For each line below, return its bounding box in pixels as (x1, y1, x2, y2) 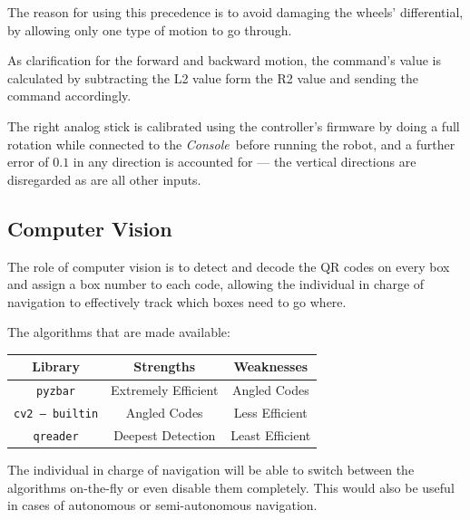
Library (32, 357, 80, 376)
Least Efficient (230, 426, 311, 445)
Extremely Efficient (111, 380, 219, 400)
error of (7, 152, 49, 171)
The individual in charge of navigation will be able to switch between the (7, 460, 415, 479)
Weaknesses (233, 357, 308, 376)
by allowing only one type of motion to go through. (7, 20, 292, 39)
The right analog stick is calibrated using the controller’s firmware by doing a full (7, 116, 460, 135)
